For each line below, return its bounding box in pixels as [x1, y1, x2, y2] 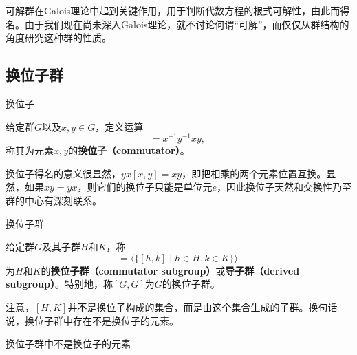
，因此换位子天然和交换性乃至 [216, 180, 351, 194]
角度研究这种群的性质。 [6, 30, 111, 45]
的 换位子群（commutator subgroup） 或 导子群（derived [41, 263, 300, 277]
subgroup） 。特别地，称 [6, 277, 113, 291]
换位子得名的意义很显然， [6, 166, 121, 180]
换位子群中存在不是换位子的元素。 [24, 313, 179, 327]
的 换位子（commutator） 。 [68, 143, 190, 158]
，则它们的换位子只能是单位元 [77, 180, 213, 194]
